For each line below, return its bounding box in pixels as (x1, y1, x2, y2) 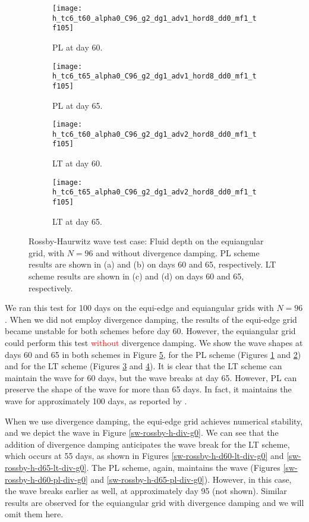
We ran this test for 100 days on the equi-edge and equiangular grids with (5, 301, 274, 314)
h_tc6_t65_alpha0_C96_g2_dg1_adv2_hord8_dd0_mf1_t (52, 188, 257, 197)
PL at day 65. (52, 99, 103, 111)
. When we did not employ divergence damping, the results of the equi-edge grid (5, 313, 297, 325)
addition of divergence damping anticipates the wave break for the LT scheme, (5, 438, 290, 450)
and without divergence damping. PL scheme (96, 246, 260, 259)
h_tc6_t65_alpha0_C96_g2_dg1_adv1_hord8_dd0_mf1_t (52, 72, 257, 81)
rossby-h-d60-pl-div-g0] (5, 473, 88, 485)
